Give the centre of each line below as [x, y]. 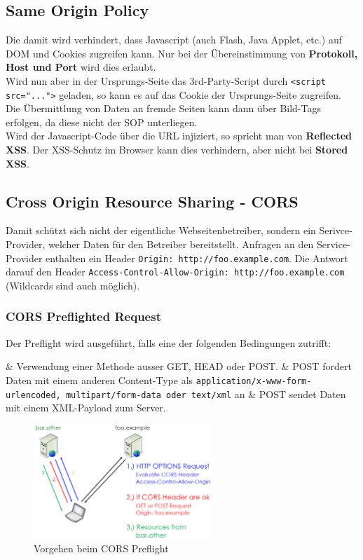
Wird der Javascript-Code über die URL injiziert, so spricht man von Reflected [179, 136]
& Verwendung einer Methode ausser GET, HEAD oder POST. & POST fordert [179, 366]
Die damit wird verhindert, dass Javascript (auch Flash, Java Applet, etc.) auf [174, 40]
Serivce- [336, 230]
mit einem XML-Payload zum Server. [86, 408]
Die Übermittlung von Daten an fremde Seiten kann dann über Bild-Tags [163, 108]
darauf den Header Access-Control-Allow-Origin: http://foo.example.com [175, 272]
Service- [333, 244]
